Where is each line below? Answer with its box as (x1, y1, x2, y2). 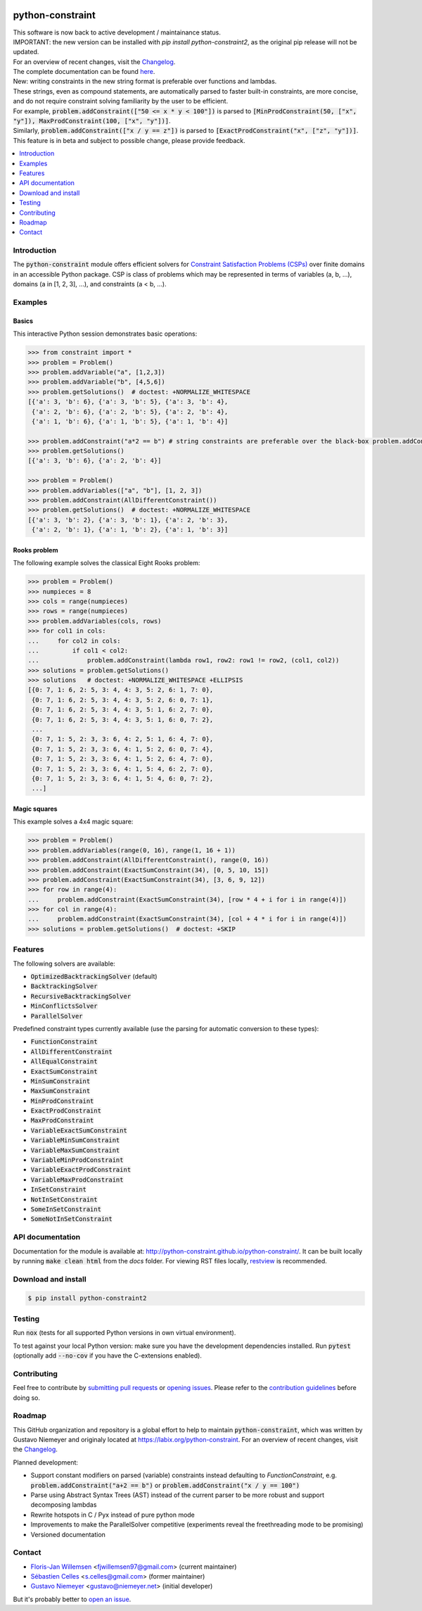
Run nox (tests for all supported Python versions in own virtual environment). (13, 1329, 236, 1337)
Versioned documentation (30, 1530, 105, 1539)
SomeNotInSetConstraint (30, 1215, 113, 1223)
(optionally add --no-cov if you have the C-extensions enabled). (13, 1351, 202, 1360)
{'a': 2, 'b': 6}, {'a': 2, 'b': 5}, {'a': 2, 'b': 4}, (32, 408, 229, 415)
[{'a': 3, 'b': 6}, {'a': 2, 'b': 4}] (27, 457, 162, 465)
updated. (13, 48, 39, 56)
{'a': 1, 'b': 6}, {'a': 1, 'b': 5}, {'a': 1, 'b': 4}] (32, 417, 229, 425)
